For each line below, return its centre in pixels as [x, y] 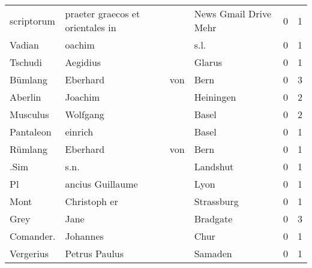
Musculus [29, 114]
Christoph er [91, 201]
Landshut [214, 166]
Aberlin [25, 97]
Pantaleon [31, 132]
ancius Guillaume [101, 184]
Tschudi [26, 62]
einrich [79, 132]
